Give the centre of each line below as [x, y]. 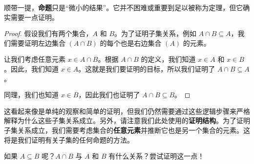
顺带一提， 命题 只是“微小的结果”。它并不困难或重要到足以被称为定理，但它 [124, 7]
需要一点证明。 [34, 17]
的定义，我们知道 [168, 59]
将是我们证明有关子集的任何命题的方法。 [69, 139]
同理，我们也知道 [31, 95]
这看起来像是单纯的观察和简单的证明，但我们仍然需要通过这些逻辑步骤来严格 [127, 111]
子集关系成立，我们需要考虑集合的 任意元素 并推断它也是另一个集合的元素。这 [127, 130]
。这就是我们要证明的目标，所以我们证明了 [147, 68]
